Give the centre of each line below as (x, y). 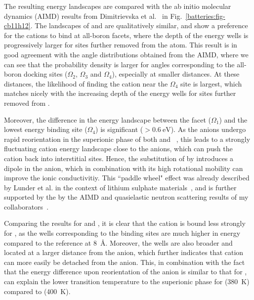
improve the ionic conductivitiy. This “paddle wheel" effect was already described (127, 178)
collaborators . (26, 206)
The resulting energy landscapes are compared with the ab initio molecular (118, 6)
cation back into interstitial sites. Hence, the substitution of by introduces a (119, 158)
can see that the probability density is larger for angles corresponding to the (119, 64)
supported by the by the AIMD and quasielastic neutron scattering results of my (126, 197)
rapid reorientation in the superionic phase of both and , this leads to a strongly (127, 139)
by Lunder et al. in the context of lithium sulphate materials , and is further (120, 187)
